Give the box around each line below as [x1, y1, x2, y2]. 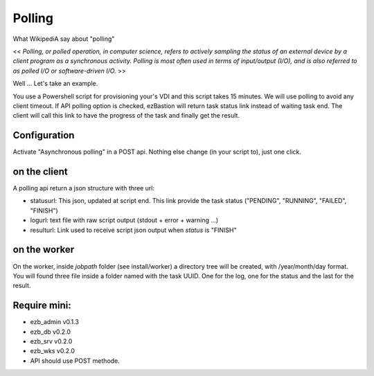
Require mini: [12, 300, 72, 312]
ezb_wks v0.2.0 [30, 347, 75, 355]
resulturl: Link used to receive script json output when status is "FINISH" [30, 226, 237, 234]
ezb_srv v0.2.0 [30, 337, 73, 346]
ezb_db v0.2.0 [30, 328, 71, 336]
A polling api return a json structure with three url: [12, 184, 155, 193]
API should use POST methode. [30, 357, 121, 365]
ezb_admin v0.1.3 [30, 318, 80, 326]
